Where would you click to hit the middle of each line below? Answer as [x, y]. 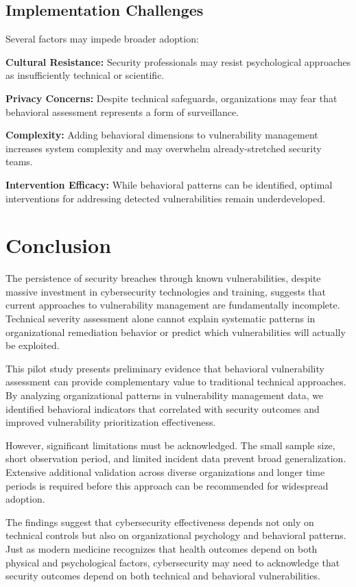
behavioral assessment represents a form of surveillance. [122, 111]
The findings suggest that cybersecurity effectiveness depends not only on [160, 522]
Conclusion [59, 245]
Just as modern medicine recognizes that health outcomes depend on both [162, 548]
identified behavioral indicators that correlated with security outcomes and [163, 408]
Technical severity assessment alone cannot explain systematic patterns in [161, 319]
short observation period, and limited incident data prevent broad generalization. [176, 458]
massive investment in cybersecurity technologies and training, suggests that [166, 291]
